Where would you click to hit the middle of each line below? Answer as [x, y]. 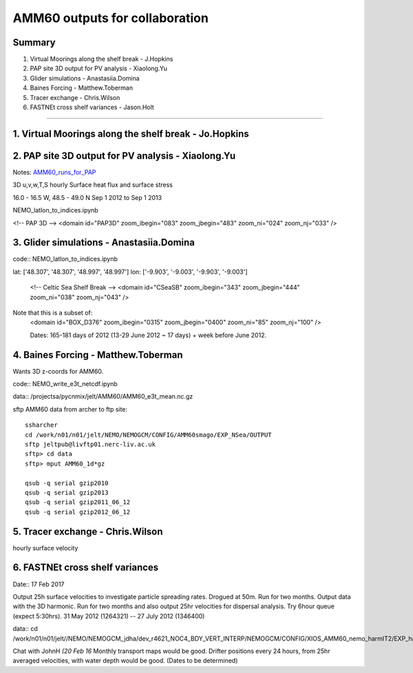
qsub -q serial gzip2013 [67, 492]
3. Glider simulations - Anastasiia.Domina [104, 242]
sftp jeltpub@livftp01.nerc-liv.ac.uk [91, 444]
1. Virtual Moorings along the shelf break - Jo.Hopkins [131, 133]
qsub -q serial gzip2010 [67, 483]
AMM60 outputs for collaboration [111, 18]
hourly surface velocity [45, 548]
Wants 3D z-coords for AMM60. [58, 371]
